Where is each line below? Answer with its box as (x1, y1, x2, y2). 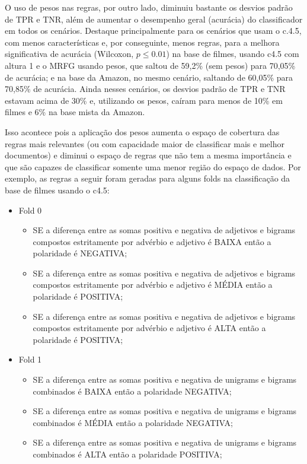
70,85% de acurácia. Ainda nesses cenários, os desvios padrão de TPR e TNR (5, 82, 286, 95)
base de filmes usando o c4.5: (5, 183, 110, 196)
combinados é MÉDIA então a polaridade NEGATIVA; (33, 416, 233, 428)
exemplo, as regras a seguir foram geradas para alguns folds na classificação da (5, 172, 290, 185)
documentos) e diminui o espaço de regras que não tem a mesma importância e (5, 149, 292, 161)
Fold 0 (18, 204, 42, 216)
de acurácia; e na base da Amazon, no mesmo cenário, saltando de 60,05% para (5, 71, 293, 83)
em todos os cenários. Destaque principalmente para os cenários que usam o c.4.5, (5, 24, 302, 37)
